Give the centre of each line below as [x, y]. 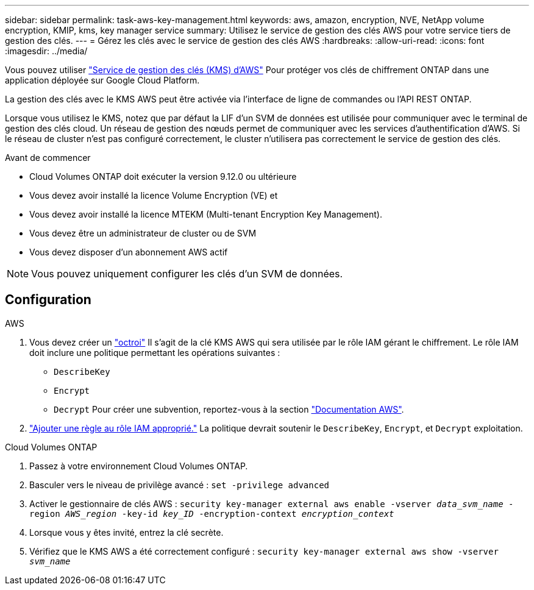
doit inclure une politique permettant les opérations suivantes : [155, 352]
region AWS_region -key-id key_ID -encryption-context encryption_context [212, 514]
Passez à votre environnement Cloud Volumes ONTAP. [139, 466]
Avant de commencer [48, 158]
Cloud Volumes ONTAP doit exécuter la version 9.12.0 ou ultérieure [163, 176]
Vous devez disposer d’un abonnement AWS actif [129, 252]
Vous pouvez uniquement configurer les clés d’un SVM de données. [187, 274]
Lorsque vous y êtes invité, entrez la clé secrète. [126, 532]
